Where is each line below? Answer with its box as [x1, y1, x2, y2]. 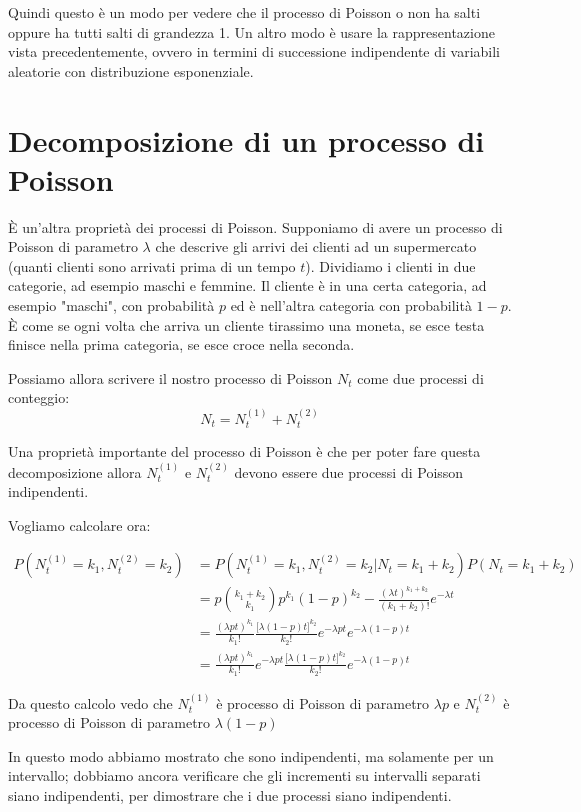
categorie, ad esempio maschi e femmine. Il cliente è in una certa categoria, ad [8, 275, 487, 296]
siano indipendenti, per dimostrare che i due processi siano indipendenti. [8, 784, 452, 805]
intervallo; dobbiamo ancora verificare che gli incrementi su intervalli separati [8, 765, 481, 786]
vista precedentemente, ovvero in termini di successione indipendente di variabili [8, 41, 501, 62]
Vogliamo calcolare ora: [8, 514, 151, 535]
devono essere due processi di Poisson [234, 461, 464, 482]
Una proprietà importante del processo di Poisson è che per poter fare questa [8, 441, 481, 462]
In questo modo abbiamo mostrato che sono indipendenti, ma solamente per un [8, 745, 494, 766]
